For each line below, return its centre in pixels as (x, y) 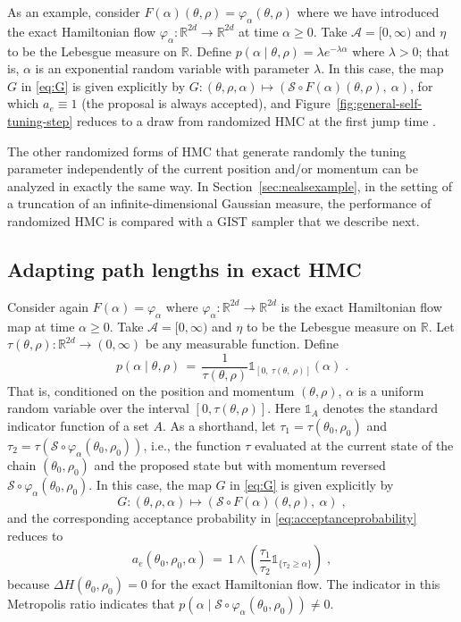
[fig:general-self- (379, 103)
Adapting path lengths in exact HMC (184, 269)
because (29, 584)
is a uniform (391, 390)
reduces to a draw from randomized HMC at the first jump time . (256, 120)
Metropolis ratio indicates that (91, 604)
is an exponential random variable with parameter (172, 68)
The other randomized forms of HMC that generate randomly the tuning (207, 151)
